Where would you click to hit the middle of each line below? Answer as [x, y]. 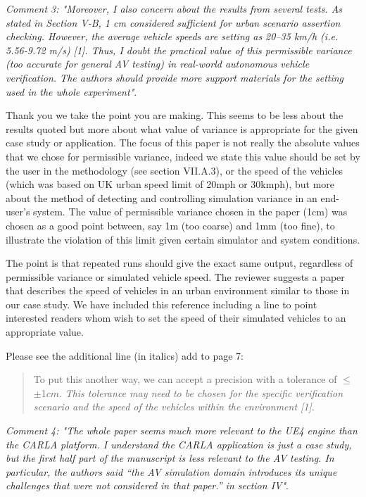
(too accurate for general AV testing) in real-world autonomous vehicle [158, 64]
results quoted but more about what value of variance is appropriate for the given [182, 128]
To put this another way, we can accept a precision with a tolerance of [185, 379]
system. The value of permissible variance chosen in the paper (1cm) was [190, 212]
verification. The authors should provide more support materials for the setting [175, 77]
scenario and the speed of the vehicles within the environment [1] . [174, 407]
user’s [18, 212]
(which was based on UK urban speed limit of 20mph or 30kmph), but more [170, 184]
